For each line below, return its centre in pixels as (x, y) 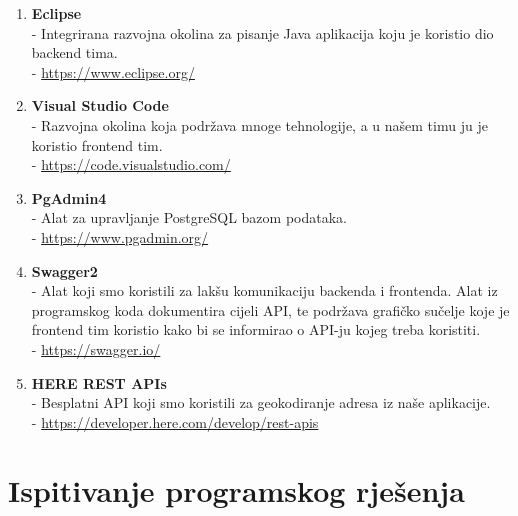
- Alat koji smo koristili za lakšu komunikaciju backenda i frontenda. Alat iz (264, 290)
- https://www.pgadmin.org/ (120, 236)
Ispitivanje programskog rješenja (236, 490)
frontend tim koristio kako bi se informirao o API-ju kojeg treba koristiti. (256, 329)
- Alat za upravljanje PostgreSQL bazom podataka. (189, 217)
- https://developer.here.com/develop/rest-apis (175, 421)
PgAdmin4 (69, 197)
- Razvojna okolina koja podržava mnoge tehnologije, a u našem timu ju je (259, 124)
